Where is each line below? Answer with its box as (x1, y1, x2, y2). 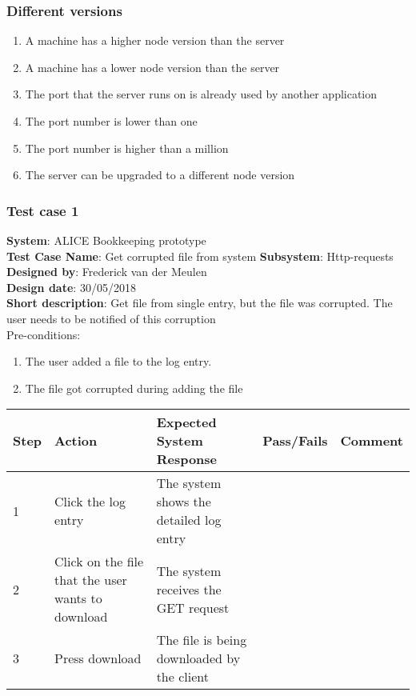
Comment (340, 431, 403, 450)
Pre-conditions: (6, 326, 81, 342)
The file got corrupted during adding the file (25, 379, 243, 396)
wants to (54, 589, 102, 608)
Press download (54, 649, 142, 668)
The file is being (156, 630, 247, 650)
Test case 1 (6, 200, 79, 220)
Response (156, 450, 218, 469)
